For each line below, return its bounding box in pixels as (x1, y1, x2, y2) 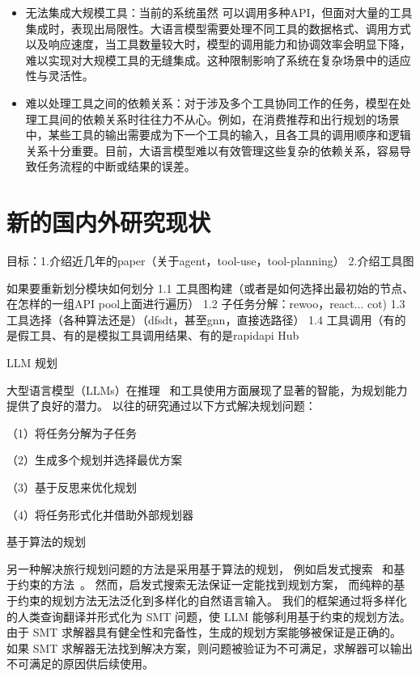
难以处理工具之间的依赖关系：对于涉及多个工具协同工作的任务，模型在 (25, 94, 400, 111)
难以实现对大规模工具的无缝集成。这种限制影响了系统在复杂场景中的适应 (25, 51, 411, 68)
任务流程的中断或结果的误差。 (36, 158, 196, 175)
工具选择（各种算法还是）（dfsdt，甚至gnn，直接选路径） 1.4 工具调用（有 (6, 311, 395, 328)
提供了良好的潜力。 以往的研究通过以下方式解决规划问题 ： (6, 397, 316, 414)
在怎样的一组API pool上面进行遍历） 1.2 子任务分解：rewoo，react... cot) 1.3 (6, 295, 405, 312)
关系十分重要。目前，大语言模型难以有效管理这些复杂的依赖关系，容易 (25, 142, 400, 159)
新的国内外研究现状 (6, 205, 211, 239)
